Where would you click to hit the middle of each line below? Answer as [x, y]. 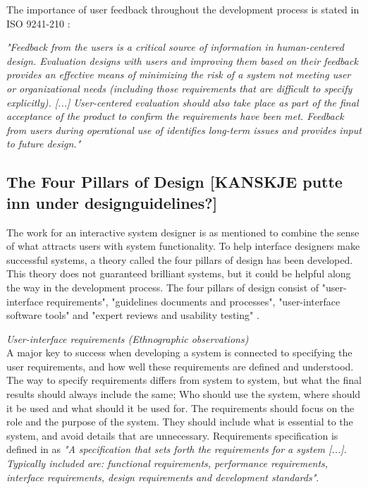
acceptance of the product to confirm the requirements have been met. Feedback [175, 116]
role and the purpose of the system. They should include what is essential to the [180, 422]
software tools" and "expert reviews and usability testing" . [133, 315]
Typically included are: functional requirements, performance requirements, [167, 463]
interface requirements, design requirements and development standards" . [163, 477]
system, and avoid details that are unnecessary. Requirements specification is [172, 435]
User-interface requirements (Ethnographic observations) [128, 338]
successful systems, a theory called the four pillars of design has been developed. [180, 259]
